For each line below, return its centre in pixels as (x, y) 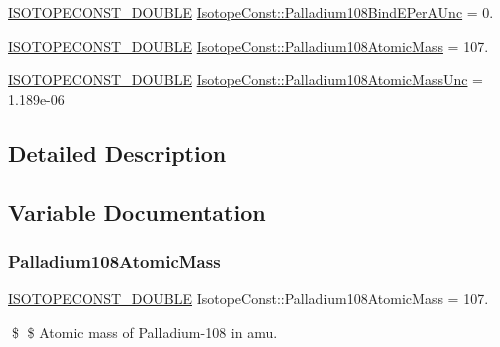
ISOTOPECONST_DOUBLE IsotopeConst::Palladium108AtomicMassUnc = (246, 79)
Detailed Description (117, 152)
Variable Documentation (137, 211)
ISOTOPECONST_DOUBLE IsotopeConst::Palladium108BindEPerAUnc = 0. (251, 12)
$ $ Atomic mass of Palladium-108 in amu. (144, 331)
